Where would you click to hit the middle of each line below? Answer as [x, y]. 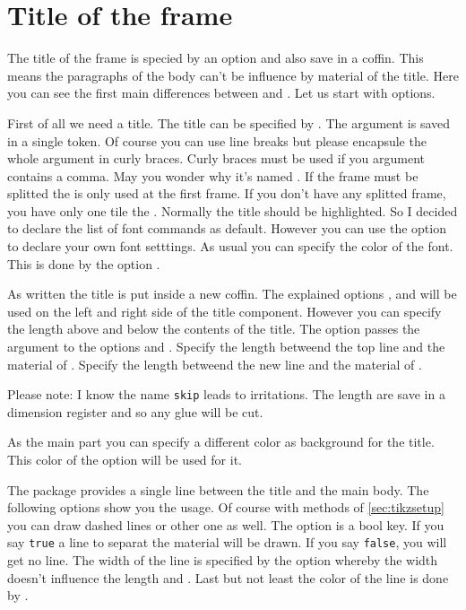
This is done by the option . [84, 263]
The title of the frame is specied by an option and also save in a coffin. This [216, 58]
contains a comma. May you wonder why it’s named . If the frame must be [213, 175]
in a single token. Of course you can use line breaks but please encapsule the [217, 140]
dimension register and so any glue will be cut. [135, 411]
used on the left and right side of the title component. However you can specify [224, 311]
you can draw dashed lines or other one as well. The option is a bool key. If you [226, 524]
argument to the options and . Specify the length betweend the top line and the [226, 347]
